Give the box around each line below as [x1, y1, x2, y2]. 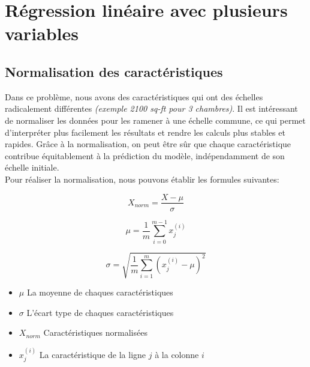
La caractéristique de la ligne [39, 348, 146, 360]
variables [5, 21, 79, 46]
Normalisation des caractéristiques [5, 62, 223, 80]
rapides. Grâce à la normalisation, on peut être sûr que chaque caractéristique [5, 138, 291, 150]
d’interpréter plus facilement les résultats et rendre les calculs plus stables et [5, 126, 285, 138]
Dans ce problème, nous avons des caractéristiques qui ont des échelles [5, 90, 263, 103]
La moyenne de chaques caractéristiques [26, 286, 173, 299]
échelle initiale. [5, 161, 59, 174]
